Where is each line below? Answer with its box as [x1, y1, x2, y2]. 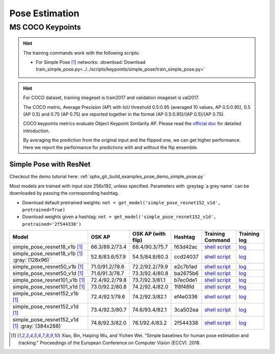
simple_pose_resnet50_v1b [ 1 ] [12, 263, 84, 270]
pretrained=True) [22, 207, 66, 213]
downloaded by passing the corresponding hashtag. [9, 190, 119, 196]
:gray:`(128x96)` [12, 256, 51, 264]
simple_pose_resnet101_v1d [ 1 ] [12, 284, 85, 291]
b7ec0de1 [174, 276, 197, 284]
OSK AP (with [132, 230, 166, 238]
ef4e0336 [174, 293, 198, 300]
